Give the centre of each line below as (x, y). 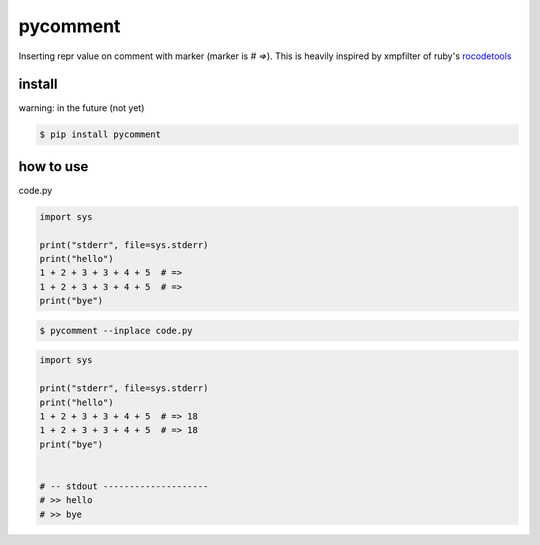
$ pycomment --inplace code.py (116, 330)
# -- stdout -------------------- (124, 486)
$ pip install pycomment (100, 134)
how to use (53, 166)
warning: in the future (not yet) (81, 108)
